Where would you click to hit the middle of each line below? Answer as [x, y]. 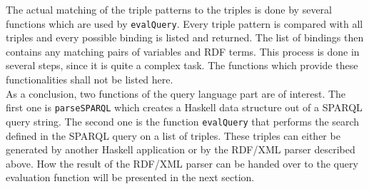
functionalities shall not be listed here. [90, 80]
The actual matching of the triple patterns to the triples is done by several [169, 9]
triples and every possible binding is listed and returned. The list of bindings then [185, 37]
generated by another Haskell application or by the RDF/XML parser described [181, 149]
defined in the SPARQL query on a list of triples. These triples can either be [173, 135]
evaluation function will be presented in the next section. [130, 177]
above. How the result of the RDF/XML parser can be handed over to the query [182, 163]
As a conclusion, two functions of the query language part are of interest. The [176, 93]
